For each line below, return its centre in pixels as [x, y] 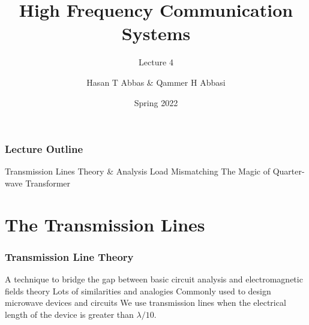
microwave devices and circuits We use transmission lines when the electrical [145, 303]
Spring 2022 [156, 102]
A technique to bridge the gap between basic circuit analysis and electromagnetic [154, 279]
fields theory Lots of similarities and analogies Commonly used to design [138, 291]
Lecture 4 [156, 62]
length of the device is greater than [69, 314]
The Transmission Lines [105, 224]
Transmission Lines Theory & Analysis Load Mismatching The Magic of [137, 171]
